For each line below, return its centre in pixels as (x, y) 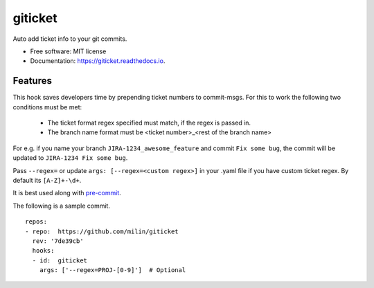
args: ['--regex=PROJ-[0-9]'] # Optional (113, 270)
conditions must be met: (47, 107)
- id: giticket (60, 260)
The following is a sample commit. (62, 206)
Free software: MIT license (68, 51)
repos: (36, 222)
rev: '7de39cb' (58, 241)
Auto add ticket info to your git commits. (70, 39)
